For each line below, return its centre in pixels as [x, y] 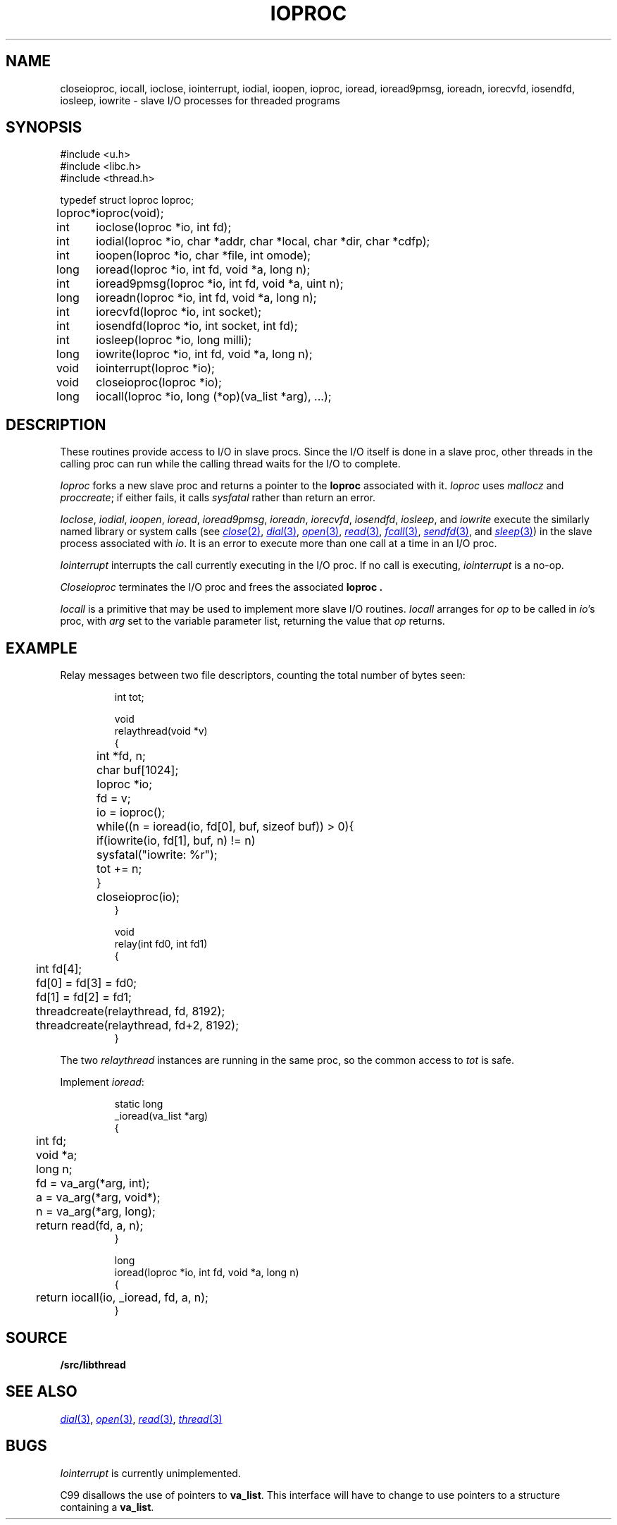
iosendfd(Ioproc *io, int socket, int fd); [197, 326]
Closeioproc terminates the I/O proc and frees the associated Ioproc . [222, 587]
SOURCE [37, 1337]
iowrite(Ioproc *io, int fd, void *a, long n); [204, 354]
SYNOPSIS [44, 128]
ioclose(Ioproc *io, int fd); [164, 227]
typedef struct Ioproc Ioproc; [127, 200]
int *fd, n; [121, 756]
